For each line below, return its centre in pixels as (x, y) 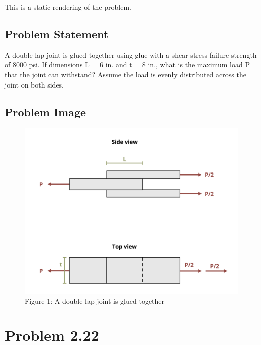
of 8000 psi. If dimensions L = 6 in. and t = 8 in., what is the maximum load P (127, 65)
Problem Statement (57, 33)
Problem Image (46, 111)
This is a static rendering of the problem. (68, 7)
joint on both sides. (34, 84)
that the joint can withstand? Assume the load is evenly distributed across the (125, 74)
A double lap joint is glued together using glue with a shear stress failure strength (131, 55)
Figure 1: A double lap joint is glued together (95, 300)
